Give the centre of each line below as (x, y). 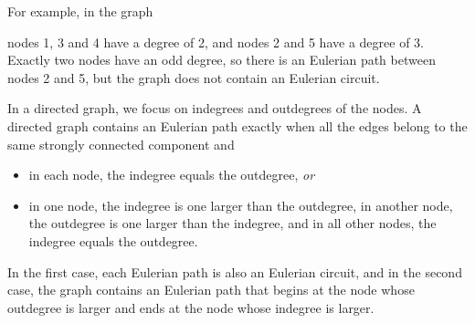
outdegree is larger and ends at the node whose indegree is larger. (191, 307)
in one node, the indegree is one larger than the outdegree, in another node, (241, 205)
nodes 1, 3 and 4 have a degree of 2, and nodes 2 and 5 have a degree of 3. (216, 42)
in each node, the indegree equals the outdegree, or (172, 175)
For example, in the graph (80, 11)
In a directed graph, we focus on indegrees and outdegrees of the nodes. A (215, 108)
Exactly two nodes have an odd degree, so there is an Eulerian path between (222, 60)
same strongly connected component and (121, 144)
